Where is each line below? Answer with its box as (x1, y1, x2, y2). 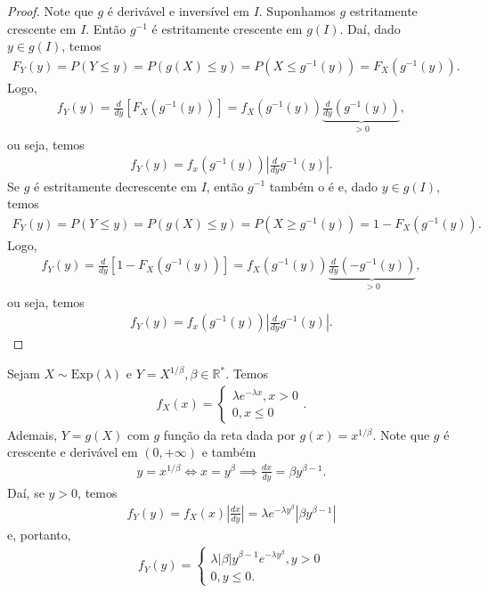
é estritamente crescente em (151, 19, 303, 37)
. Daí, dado (339, 19, 401, 37)
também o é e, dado (269, 176, 378, 195)
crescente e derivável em (7, 443, 138, 461)
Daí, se (7, 483, 45, 501)
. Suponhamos (258, 2, 336, 20)
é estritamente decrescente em (34, 176, 197, 195)
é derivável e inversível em (107, 2, 249, 20)
